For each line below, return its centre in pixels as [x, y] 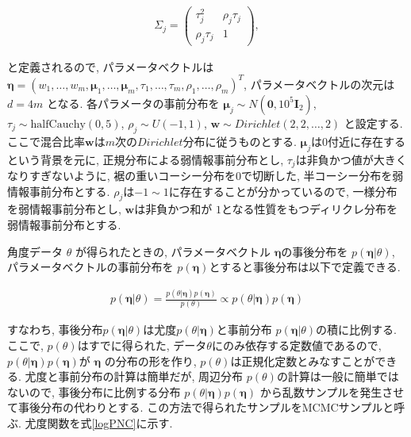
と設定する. [373, 123]
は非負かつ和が [173, 209]
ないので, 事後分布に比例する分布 [94, 391]
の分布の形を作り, [150, 360]
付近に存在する [367, 141]
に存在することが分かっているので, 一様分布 [283, 191]
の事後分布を [315, 251]
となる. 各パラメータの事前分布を [133, 103]
